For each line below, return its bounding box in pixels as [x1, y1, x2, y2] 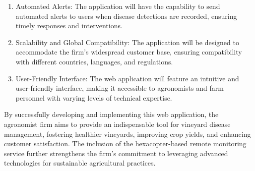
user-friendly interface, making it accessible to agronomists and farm [15, 83, 224, 93]
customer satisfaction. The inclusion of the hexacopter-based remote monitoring [4, 138, 247, 149]
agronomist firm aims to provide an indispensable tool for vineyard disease [4, 118, 231, 129]
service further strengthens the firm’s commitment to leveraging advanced [4, 148, 228, 158]
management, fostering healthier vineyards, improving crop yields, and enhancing [4, 128, 251, 139]
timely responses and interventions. [15, 20, 123, 31]
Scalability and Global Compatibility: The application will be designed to [15, 37, 239, 47]
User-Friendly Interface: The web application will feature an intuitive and [15, 73, 239, 83]
